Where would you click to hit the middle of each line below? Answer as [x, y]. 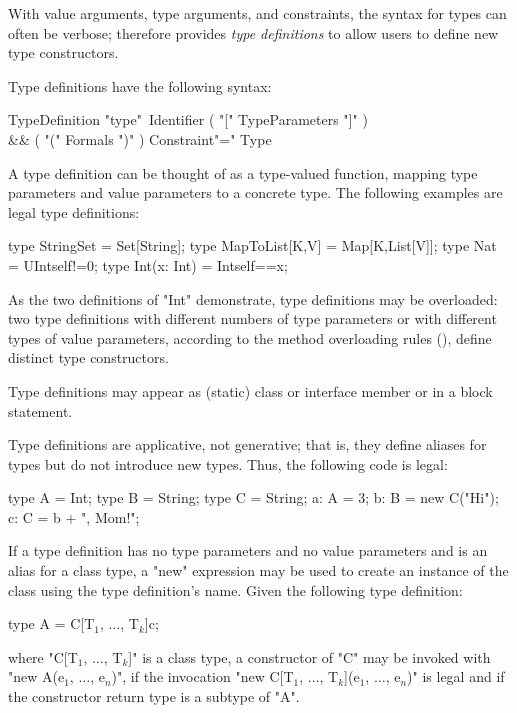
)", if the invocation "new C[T [202, 676]
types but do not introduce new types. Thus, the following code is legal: [228, 463]
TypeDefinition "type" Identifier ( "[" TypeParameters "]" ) [188, 119]
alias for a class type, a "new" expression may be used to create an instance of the [258, 570]
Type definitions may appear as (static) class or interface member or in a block [250, 390]
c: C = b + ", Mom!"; [74, 516]
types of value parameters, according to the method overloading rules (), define [250, 337]
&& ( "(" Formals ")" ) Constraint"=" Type [140, 138]
